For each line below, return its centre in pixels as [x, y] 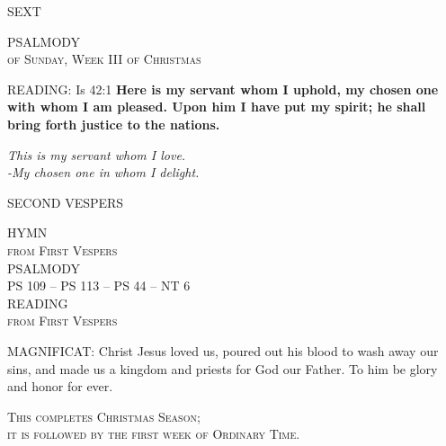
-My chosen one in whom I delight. [103, 172]
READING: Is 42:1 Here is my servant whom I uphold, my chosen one [223, 89]
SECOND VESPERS [66, 202]
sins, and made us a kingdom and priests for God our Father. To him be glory [223, 368]
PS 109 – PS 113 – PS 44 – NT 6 [99, 285]
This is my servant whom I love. [97, 154]
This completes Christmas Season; [104, 416]
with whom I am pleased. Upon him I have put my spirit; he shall [217, 107]
